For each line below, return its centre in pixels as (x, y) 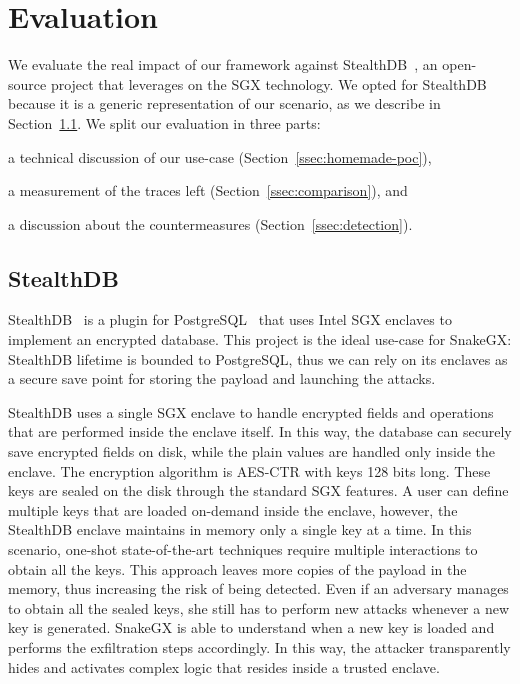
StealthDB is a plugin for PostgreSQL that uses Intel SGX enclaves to (230, 319)
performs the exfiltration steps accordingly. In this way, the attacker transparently (259, 646)
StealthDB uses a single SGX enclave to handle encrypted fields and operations (251, 411)
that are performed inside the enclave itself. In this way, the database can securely (260, 431)
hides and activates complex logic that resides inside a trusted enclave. (224, 666)
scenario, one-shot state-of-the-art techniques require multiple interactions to (243, 549)
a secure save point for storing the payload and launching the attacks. (222, 378)
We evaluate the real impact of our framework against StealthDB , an (223, 64)
